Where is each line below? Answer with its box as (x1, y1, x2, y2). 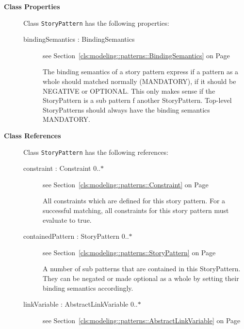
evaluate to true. (43, 214, 92, 225)
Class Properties (4, 1, 60, 11)
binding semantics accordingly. (43, 282, 133, 293)
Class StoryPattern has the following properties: (23, 17, 169, 28)
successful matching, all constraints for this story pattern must (43, 205, 229, 215)
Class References (4, 131, 61, 140)
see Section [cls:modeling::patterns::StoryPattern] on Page (43, 247, 216, 257)
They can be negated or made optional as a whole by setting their (43, 273, 239, 283)
